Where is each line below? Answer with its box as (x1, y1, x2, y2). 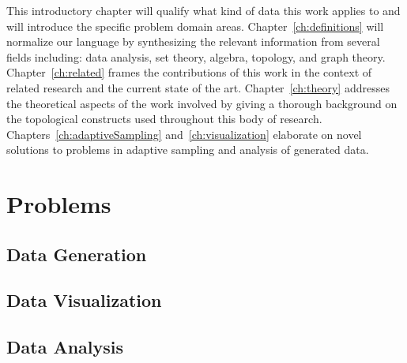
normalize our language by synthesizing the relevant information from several (6, 33, 380, 50)
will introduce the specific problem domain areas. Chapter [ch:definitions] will (6, 17, 384, 34)
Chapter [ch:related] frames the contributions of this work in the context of (6, 64, 372, 80)
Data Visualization (6, 288, 162, 312)
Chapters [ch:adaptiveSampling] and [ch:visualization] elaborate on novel (6, 125, 362, 142)
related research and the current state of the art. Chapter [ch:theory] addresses (6, 79, 390, 95)
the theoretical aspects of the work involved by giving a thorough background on (6, 95, 398, 111)
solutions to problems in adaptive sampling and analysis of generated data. (6, 141, 369, 158)
